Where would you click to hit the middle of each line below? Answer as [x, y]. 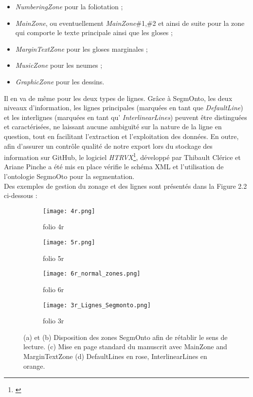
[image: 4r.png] [69, 211]
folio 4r [54, 227]
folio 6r [54, 289]
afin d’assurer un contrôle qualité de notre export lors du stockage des [108, 146]
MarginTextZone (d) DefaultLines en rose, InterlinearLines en [115, 356]
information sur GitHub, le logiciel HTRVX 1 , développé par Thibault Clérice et [122, 156]
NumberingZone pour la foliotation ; [69, 6]
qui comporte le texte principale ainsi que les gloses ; [94, 32]
